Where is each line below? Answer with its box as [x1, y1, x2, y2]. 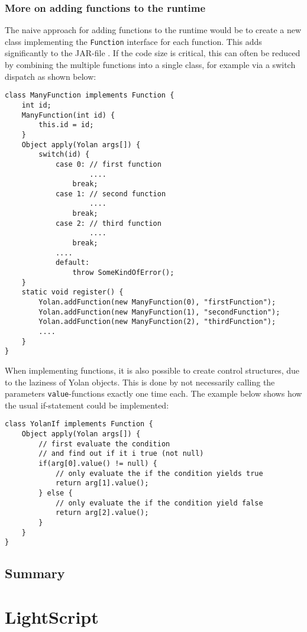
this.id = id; [38, 121, 94, 129]
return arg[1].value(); [55, 479, 149, 488]
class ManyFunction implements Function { [5, 91, 174, 100]
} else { [38, 489, 73, 497]
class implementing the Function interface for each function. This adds [5, 35, 262, 47]
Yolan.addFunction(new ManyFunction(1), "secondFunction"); [38, 307, 280, 316]
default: [55, 258, 90, 267]
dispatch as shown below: [5, 70, 96, 82]
